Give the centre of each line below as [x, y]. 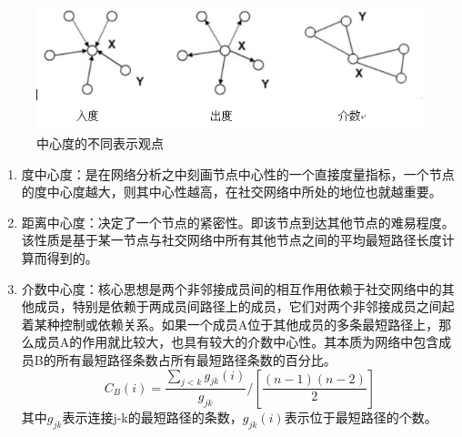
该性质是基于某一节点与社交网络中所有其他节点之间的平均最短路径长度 [231, 240]
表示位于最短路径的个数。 [361, 417]
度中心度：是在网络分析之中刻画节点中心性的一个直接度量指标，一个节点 [238, 173]
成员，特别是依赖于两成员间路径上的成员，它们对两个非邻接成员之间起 [244, 306]
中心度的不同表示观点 [100, 143]
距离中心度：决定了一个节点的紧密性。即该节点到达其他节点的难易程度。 [238, 222]
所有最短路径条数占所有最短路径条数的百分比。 [196, 359]
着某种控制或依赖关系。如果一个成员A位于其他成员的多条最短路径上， [230, 324]
